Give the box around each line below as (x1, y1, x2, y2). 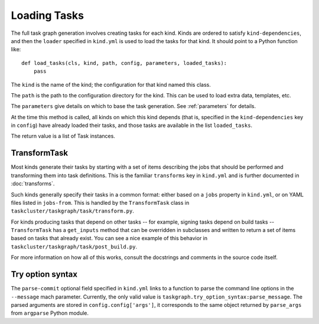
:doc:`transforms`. (11, 180, 55, 187)
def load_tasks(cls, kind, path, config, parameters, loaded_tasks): (21, 60, 227, 66)
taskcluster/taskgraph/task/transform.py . (11, 207, 134, 215)
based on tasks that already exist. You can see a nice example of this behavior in (11, 235, 208, 242)
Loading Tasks (11, 9, 84, 22)
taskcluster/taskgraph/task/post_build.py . (11, 243, 138, 250)
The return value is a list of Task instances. (11, 133, 115, 140)
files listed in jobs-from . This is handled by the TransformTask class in (11, 199, 190, 206)
